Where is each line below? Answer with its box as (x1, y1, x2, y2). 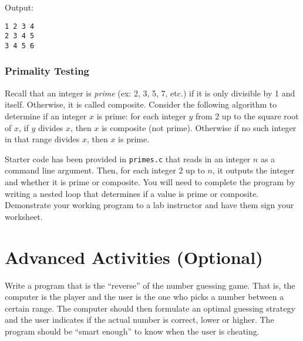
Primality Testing (5, 63, 90, 78)
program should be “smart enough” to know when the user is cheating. (5, 325, 260, 337)
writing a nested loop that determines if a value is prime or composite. (5, 187, 259, 199)
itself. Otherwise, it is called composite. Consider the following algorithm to (5, 98, 277, 111)
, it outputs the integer (212, 164, 295, 176)
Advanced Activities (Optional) (5, 245, 263, 269)
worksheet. (5, 210, 43, 222)
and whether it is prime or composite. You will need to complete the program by (5, 176, 295, 188)
